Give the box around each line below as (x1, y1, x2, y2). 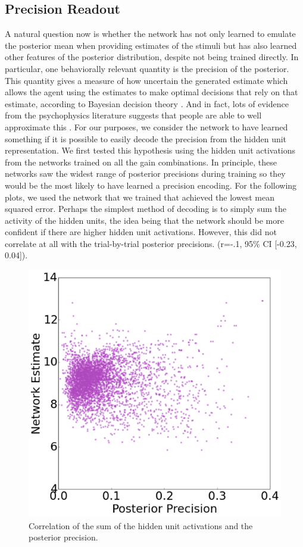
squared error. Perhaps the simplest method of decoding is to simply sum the (5, 202, 287, 215)
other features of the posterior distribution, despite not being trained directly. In (5, 51, 299, 63)
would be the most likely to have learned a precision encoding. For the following (5, 179, 297, 191)
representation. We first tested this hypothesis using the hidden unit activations (5, 144, 296, 157)
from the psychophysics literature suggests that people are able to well (5, 109, 262, 121)
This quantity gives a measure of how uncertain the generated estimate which (5, 74, 288, 86)
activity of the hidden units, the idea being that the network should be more (5, 214, 284, 226)
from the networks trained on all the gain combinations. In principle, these (5, 155, 277, 168)
